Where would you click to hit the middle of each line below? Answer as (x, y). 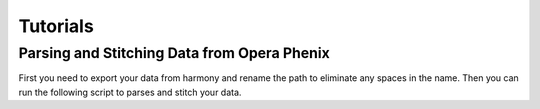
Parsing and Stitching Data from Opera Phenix (174, 53)
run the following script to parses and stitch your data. (130, 92)
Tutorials (56, 26)
